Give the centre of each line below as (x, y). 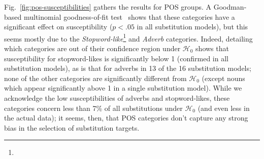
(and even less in (224, 108)
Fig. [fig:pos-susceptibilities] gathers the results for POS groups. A (108, 7)
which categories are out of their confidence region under (92, 48)
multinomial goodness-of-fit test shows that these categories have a (129, 16)
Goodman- (230, 7)
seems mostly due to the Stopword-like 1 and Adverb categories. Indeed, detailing (128, 37)
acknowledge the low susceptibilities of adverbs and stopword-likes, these (117, 98)
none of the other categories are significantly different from (95, 78)
